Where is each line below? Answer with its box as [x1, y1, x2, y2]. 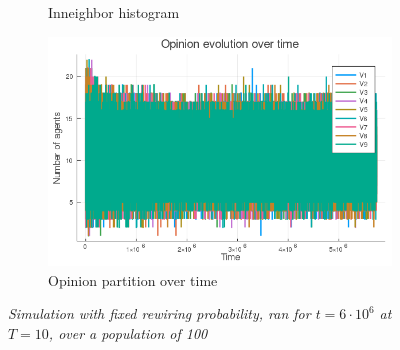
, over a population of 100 [48, 322, 208, 343]
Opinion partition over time [48, 269, 218, 290]
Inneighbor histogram [48, 2, 180, 22]
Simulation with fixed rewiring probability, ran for [8, 303, 311, 324]
